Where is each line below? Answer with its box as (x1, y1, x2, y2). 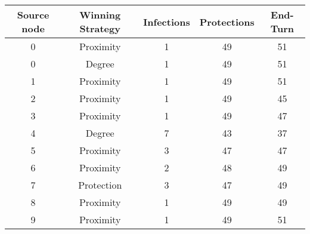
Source (17, 8, 49, 21)
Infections (143, 14, 190, 29)
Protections (199, 14, 255, 29)
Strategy (79, 21, 120, 35)
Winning (79, 8, 121, 21)
